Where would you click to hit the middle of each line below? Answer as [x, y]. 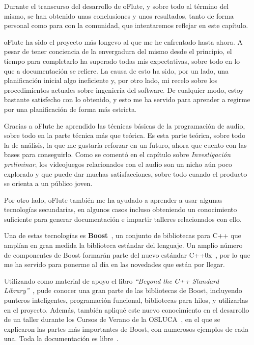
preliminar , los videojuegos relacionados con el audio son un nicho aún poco [118, 164]
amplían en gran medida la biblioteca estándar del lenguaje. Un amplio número [123, 245]
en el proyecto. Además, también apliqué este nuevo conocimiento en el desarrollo [127, 309]
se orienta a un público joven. [48, 183]
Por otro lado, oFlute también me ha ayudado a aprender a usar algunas [113, 199]
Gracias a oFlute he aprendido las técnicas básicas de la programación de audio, [125, 125]
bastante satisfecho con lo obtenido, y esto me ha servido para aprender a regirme [127, 99]
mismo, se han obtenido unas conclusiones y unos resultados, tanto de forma [119, 15]
